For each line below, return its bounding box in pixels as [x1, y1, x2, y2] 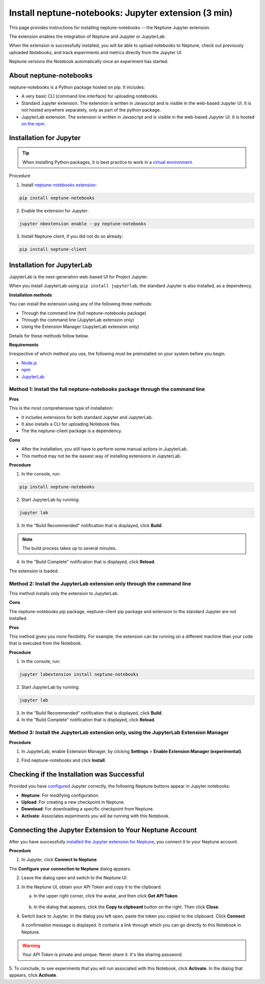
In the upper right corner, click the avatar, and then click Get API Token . [33, 893, 179, 899]
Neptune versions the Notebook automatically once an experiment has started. [9, 59, 169, 64]
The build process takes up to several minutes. [22, 545, 117, 551]
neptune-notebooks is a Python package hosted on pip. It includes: [9, 84, 145, 90]
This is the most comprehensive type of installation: [9, 405, 114, 411]
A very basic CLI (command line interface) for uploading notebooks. [21, 93, 159, 99]
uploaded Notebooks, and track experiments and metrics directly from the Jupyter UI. [9, 49, 183, 55]
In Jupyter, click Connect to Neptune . [21, 857, 98, 863]
